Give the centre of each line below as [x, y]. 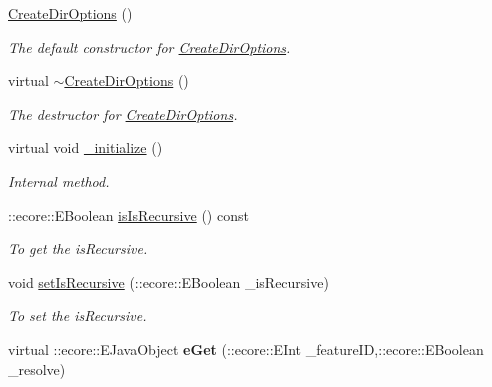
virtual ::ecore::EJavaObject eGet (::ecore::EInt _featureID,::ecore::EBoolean [246, 348]
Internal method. [59, 180]
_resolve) [37, 368]
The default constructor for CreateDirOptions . [149, 46]
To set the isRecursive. [77, 315]
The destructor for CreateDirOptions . [123, 113]
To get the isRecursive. [78, 248]
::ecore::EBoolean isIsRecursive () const [128, 214]
